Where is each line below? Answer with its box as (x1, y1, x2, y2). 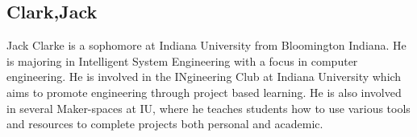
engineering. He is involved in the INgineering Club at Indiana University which (6, 68, 402, 85)
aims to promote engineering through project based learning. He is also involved (6, 83, 402, 100)
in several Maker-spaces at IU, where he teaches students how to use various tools (6, 99, 411, 116)
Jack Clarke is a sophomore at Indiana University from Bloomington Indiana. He (6, 37, 407, 54)
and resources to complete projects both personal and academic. (6, 115, 323, 132)
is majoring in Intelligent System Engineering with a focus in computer (6, 52, 358, 69)
